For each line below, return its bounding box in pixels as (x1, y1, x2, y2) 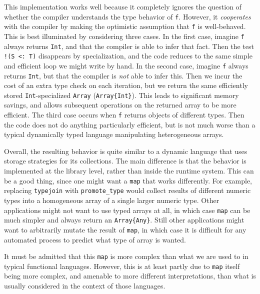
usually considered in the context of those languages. (4, 280, 165, 291)
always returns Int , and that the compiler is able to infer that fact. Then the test (4, 40, 254, 51)
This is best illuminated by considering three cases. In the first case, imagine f (4, 30, 244, 41)
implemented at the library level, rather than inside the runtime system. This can (4, 165, 254, 176)
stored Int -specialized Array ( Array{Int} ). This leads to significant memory (4, 89, 239, 100)
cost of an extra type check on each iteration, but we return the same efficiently (4, 80, 248, 90)
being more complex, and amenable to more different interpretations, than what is (4, 270, 256, 281)
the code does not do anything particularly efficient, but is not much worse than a (4, 119, 255, 129)
